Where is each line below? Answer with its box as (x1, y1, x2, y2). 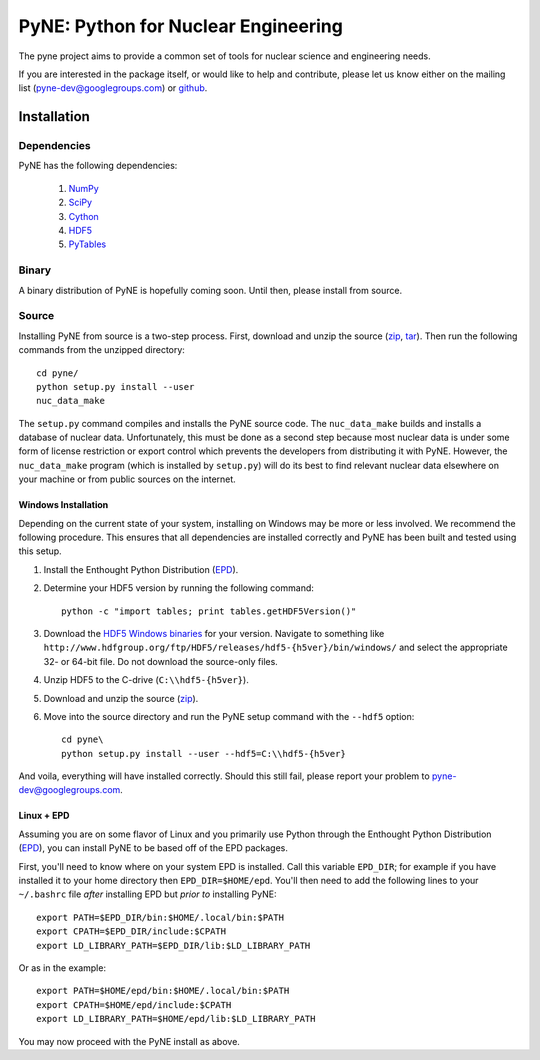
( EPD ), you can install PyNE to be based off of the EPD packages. (18, 842, 289, 854)
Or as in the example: (18, 962, 107, 974)
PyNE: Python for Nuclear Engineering (18, 15, 344, 37)
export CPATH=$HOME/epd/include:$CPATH (36, 999, 232, 1010)
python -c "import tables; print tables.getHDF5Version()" (61, 605, 357, 617)
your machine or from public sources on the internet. (18, 473, 237, 485)
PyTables (68, 238, 107, 250)
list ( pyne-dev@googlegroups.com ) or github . (18, 82, 208, 94)
